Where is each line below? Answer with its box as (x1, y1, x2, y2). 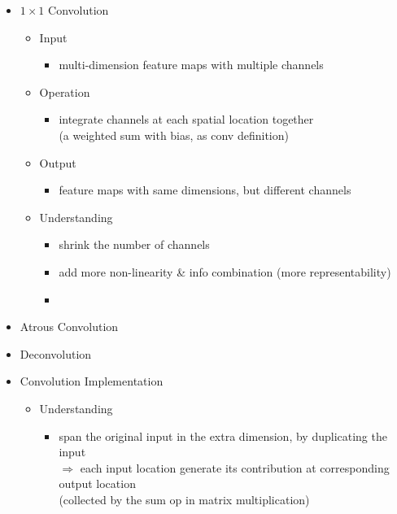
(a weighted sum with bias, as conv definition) (59, 126, 289, 143)
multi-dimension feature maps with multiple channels (59, 56, 324, 73)
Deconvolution (20, 345, 92, 362)
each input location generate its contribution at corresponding (80, 459, 390, 476)
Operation (39, 83, 90, 100)
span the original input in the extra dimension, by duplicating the (59, 427, 387, 444)
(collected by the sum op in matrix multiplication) (59, 490, 310, 507)
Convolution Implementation (20, 372, 164, 390)
